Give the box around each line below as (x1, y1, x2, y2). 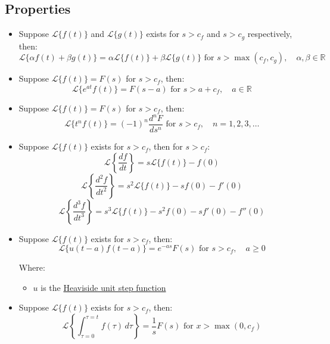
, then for (148, 140, 183, 153)
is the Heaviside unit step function (41, 281, 166, 293)
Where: (18, 261, 45, 274)
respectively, (247, 27, 292, 40)
